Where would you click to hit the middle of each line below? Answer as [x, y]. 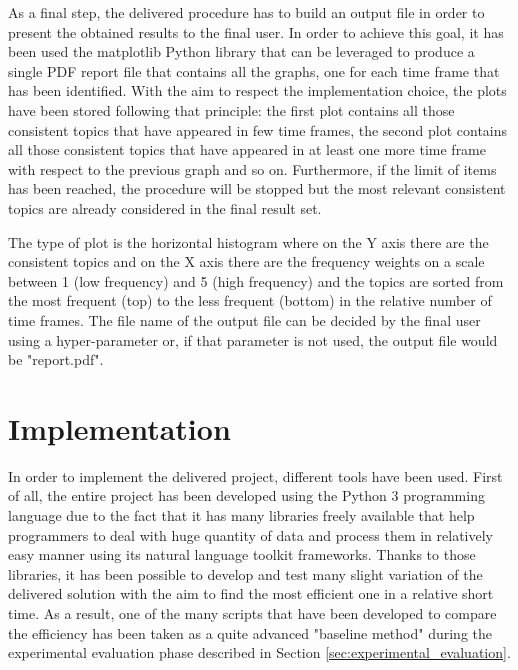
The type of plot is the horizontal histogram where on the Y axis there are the [248, 241]
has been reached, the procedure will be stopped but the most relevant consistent [257, 188]
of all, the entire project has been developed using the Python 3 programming [246, 495]
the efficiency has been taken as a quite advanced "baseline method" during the [250, 632]
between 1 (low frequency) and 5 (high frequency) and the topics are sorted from [256, 280]
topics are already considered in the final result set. [165, 207]
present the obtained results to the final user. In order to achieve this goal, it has [256, 31]
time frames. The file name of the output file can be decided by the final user [244, 319]
